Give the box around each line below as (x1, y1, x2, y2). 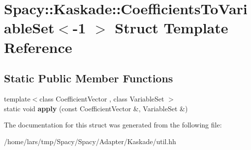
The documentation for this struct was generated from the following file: (4, 120, 222, 130)
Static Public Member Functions (4, 71, 173, 86)
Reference (4, 37, 72, 57)
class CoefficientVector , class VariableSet (39, 93, 164, 103)
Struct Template (115, 18, 228, 38)
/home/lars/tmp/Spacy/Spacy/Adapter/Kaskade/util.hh (4, 136, 176, 146)
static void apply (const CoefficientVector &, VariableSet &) (4, 103, 188, 113)
